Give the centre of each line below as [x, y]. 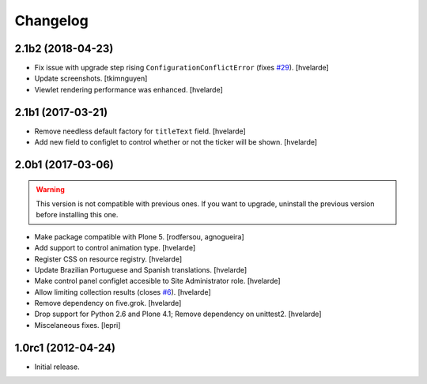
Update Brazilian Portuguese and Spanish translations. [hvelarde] [141, 269]
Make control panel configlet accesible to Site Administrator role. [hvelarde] [157, 281]
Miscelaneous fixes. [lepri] [77, 325]
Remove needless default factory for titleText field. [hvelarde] [140, 131]
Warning [50, 189]
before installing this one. [77, 215]
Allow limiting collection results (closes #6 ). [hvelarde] [123, 292]
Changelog [51, 21]
